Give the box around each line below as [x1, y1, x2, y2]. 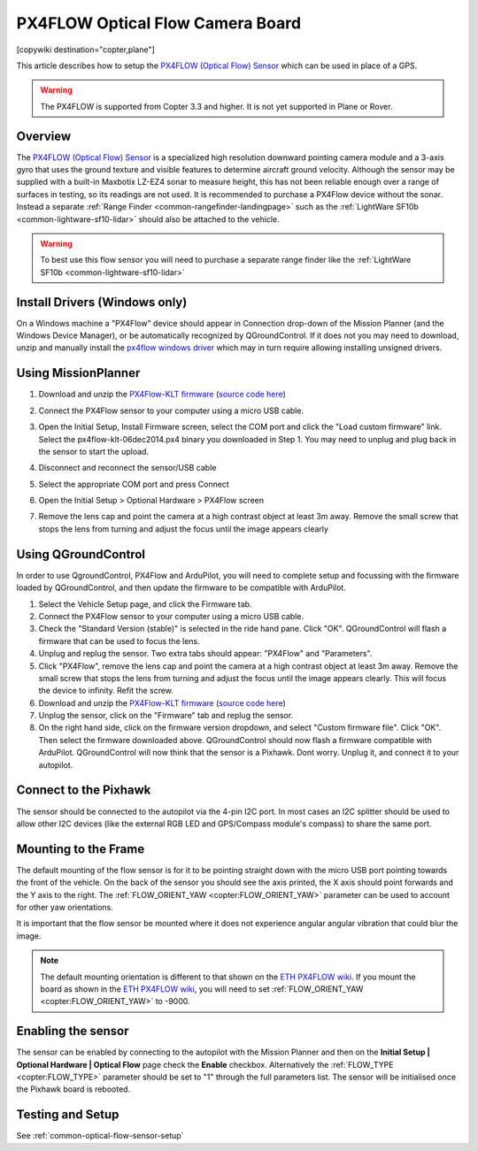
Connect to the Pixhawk [16, 783, 151, 798]
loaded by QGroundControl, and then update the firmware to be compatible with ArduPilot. [16, 582, 347, 593]
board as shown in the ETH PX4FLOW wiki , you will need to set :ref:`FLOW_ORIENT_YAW [40, 983, 364, 994]
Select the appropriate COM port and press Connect [38, 479, 229, 489]
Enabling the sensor [16, 1024, 129, 1039]
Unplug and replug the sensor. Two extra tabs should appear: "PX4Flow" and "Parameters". [38, 648, 373, 659]
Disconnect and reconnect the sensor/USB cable [38, 463, 217, 473]
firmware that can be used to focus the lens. [38, 635, 200, 646]
